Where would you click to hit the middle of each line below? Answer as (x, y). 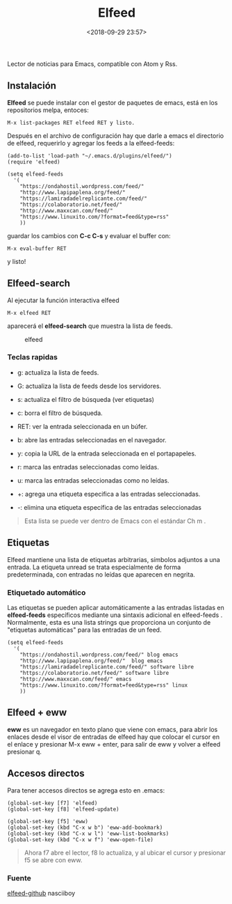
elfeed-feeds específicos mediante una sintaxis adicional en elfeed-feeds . (115, 615)
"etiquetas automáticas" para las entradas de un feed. (84, 630)
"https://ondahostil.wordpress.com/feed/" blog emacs (99, 655)
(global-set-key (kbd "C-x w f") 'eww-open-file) (81, 840)
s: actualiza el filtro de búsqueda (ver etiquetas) (86, 399)
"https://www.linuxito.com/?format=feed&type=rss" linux (104, 685)
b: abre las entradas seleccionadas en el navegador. (92, 439)
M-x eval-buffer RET (37, 249)
